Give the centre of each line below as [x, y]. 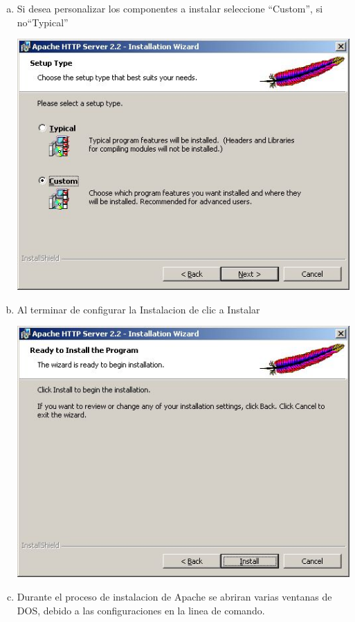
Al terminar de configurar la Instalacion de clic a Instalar [138, 309]
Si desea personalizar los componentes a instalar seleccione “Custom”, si [170, 8]
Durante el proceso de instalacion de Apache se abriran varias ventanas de [174, 596]
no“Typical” [43, 22]
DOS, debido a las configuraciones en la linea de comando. [141, 610]
